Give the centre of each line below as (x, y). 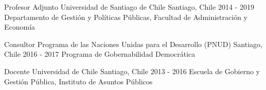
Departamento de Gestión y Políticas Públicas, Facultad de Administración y (126, 17)
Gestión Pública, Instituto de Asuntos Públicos (78, 81)
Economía (20, 27)
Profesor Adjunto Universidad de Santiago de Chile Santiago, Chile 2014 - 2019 (129, 7)
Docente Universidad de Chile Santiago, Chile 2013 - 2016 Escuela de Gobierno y (132, 71)
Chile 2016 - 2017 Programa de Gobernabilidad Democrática (100, 54)
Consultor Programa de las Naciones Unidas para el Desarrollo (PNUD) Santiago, (133, 44)
